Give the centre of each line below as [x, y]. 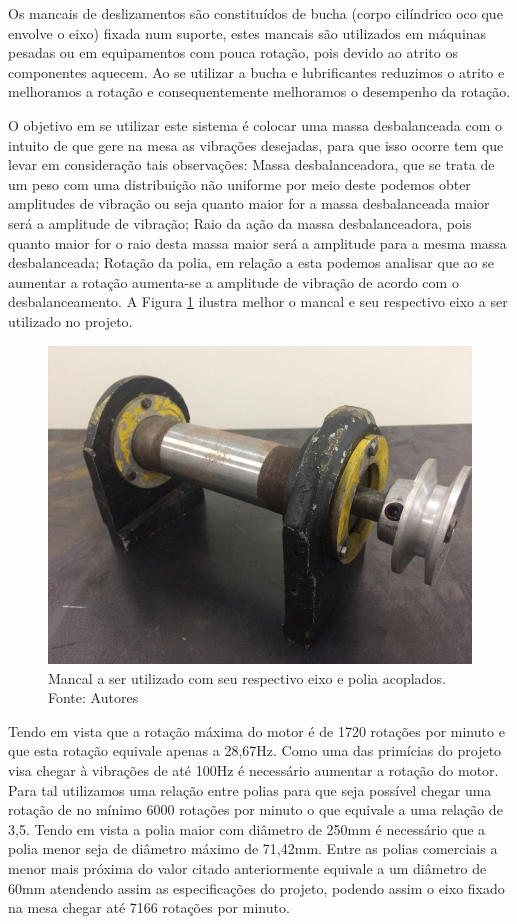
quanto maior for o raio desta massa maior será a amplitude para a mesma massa [257, 242]
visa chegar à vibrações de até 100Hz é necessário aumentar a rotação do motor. [253, 769]
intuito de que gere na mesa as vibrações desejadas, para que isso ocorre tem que [256, 144]
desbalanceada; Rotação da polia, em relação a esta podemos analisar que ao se [251, 262]
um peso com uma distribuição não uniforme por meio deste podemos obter [239, 183]
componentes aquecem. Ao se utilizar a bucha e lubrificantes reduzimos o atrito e [256, 71]
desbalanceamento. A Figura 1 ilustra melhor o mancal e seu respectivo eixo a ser [258, 301]
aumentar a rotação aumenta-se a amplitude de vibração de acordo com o [233, 281]
